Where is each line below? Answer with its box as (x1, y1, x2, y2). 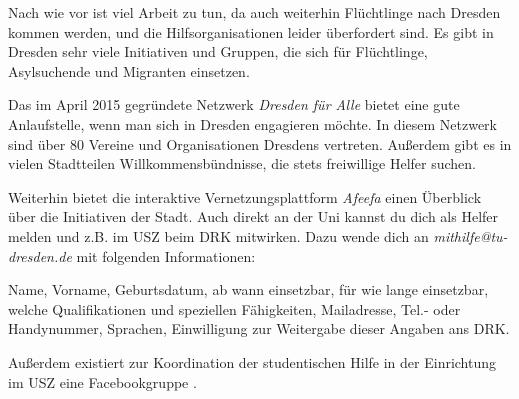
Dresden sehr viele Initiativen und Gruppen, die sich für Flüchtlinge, (8, 41, 428, 62)
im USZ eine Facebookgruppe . (8, 371, 197, 392)
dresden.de (8, 245, 72, 266)
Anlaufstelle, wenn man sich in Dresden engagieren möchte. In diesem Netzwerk (8, 113, 498, 134)
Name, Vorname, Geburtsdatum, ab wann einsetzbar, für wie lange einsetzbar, (8, 279, 489, 300)
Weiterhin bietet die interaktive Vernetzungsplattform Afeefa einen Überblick (8, 186, 482, 207)
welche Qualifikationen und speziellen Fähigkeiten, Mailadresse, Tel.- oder (8, 298, 461, 319)
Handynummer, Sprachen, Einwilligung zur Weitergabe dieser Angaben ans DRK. (8, 318, 510, 339)
